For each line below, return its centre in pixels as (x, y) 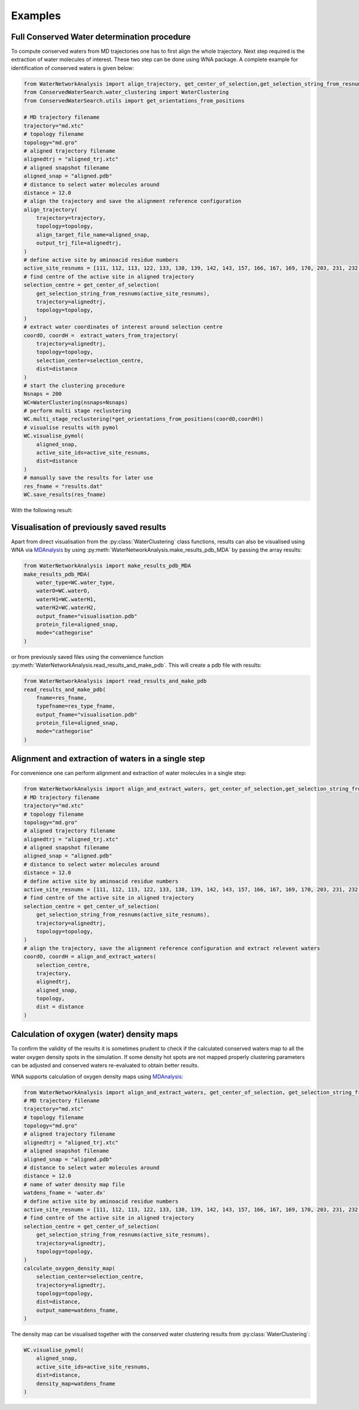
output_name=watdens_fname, (77, 1310)
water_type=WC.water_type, (76, 583)
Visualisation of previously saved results (89, 527)
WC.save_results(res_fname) (65, 494)
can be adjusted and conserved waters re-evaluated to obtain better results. (105, 1066)
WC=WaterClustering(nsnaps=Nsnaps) (76, 402)
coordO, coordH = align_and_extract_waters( (90, 957)
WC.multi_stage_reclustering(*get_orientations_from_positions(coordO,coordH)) (144, 419)
